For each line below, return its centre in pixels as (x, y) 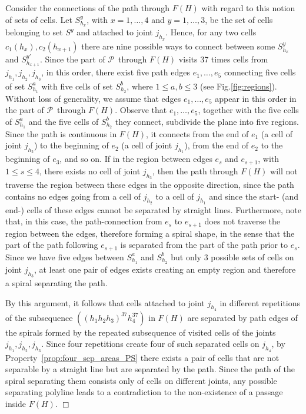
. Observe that (141, 110)
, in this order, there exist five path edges (116, 72)
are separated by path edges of (242, 317)
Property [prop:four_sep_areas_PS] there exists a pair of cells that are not (142, 357)
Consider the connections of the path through (88, 8)
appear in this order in (256, 98)
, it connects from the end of (197, 133)
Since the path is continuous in (61, 133)
